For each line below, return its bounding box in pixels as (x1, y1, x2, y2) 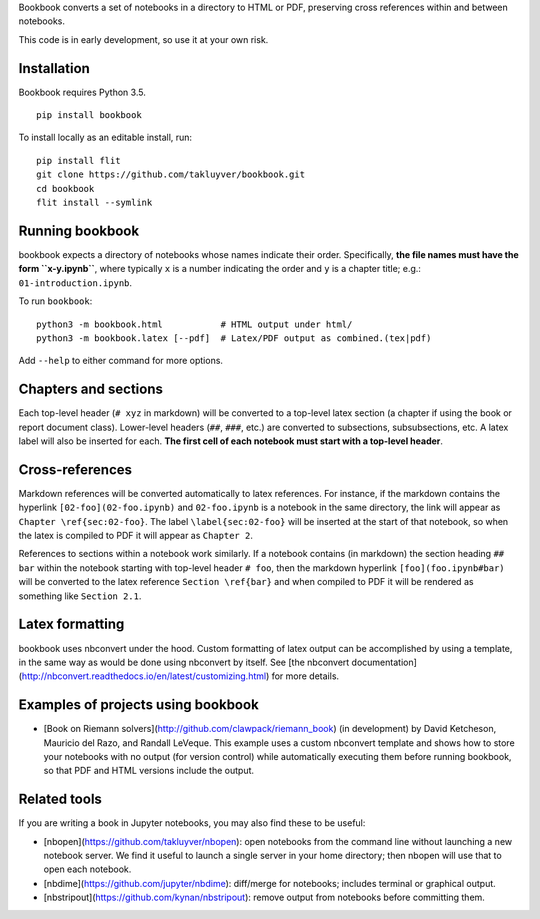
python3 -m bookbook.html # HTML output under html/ (36, 318, 353, 330)
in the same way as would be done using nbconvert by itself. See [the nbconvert (18, 656, 350, 668)
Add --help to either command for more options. (18, 355, 224, 367)
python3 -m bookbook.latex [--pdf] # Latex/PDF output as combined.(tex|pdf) (36, 332, 432, 344)
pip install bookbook (36, 110, 142, 121)
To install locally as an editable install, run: (18, 131, 193, 144)
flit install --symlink (36, 197, 153, 209)
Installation (18, 60, 90, 77)
